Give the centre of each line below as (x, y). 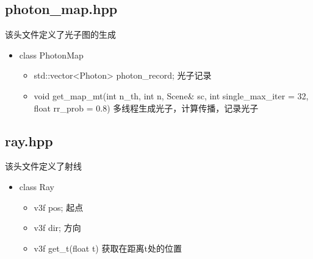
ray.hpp (29, 140)
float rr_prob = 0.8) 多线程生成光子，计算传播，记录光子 (146, 108)
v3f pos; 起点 (59, 207)
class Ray (37, 186)
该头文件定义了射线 (43, 166)
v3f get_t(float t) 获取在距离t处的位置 (108, 248)
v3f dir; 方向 (57, 228)
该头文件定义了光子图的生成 (60, 34)
